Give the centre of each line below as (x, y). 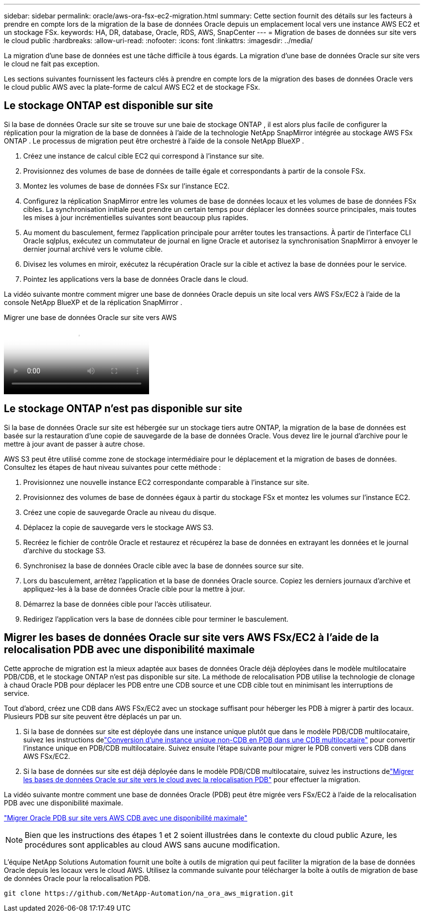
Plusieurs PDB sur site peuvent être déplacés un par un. (93, 716)
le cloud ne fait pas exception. (52, 64)
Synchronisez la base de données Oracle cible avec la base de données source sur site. (164, 565)
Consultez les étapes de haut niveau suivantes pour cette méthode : (113, 467)
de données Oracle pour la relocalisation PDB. (77, 878)
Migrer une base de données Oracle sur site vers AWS (91, 317)
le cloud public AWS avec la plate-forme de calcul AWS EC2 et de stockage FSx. (132, 87)
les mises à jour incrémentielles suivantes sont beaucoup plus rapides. (136, 217)
